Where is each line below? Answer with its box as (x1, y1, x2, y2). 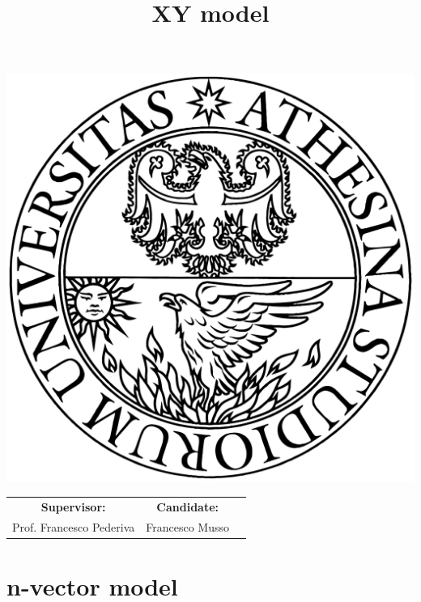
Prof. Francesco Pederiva (12, 518, 135, 535)
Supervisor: (40, 498, 106, 515)
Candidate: (156, 498, 219, 515)
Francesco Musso (146, 518, 230, 535)
